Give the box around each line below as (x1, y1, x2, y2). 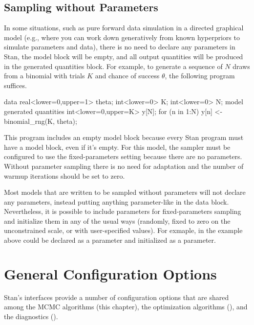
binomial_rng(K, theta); (4, 116, 77, 126)
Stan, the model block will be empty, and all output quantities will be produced (4, 51, 243, 61)
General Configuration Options (4, 263, 217, 283)
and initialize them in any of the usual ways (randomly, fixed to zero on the (4, 215, 231, 226)
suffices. (4, 80, 27, 90)
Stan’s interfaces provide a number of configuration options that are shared (4, 292, 229, 302)
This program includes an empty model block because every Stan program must (4, 132, 244, 142)
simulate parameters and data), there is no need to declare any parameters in (4, 42, 235, 52)
